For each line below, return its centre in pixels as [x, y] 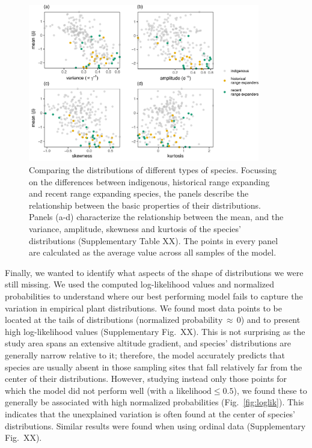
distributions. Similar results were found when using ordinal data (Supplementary [155, 425]
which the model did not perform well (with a [89, 390]
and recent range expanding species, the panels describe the [139, 193]
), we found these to [270, 390]
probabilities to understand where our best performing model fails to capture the [154, 296]
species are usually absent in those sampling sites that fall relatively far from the [154, 367]
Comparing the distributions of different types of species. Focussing [153, 170]
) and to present [271, 320]
